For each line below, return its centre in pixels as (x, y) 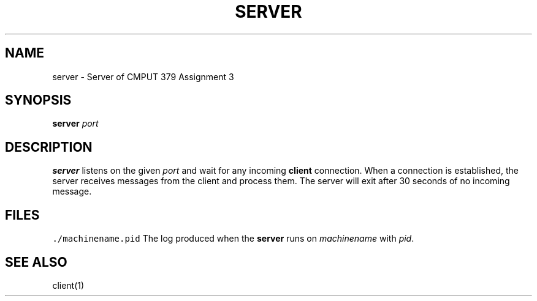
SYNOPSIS (38, 100)
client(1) (68, 285)
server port (75, 124)
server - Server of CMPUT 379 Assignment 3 (143, 76)
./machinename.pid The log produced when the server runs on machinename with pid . (233, 239)
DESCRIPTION (49, 147)
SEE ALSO (36, 262)
